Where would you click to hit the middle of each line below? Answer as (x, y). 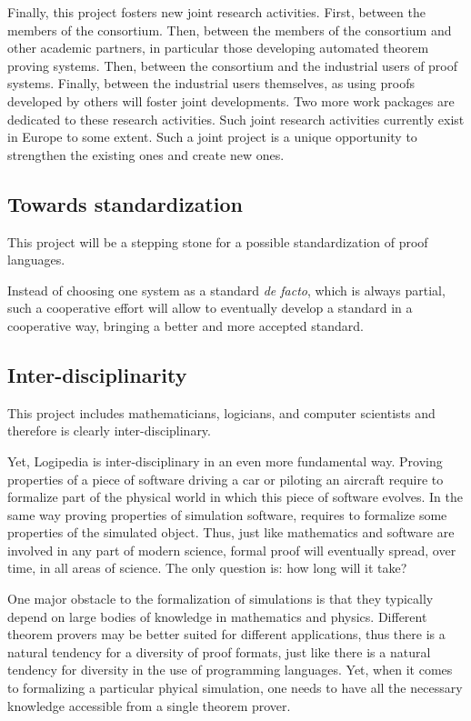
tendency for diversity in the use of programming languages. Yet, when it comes (230, 670)
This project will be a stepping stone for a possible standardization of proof (218, 241)
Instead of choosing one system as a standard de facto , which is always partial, (226, 290)
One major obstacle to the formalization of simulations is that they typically (220, 599)
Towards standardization (125, 203)
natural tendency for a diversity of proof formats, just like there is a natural (219, 651)
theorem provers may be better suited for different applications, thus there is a (226, 634)
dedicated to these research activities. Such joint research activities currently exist (236, 119)
